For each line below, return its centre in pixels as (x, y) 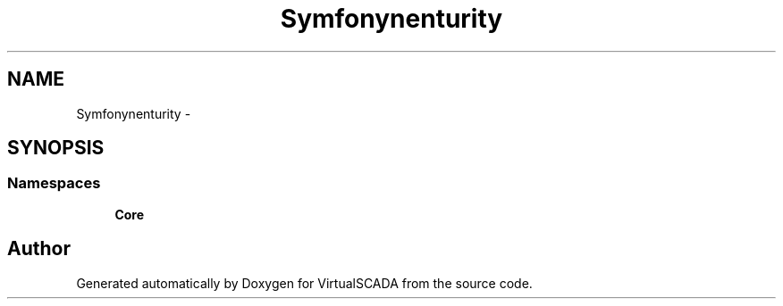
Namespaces (54, 183)
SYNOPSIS (56, 148)
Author (39, 249)
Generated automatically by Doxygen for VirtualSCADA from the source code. (304, 283)
